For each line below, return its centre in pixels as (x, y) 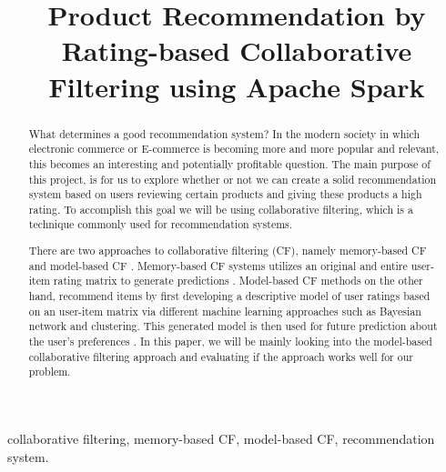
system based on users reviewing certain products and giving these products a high (225, 194)
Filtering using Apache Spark (237, 86)
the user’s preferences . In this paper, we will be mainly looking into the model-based (230, 341)
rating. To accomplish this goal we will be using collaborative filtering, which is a (221, 209)
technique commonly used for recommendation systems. (161, 224)
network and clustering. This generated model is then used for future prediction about (233, 326)
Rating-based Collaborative (237, 50)
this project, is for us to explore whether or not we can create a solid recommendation (233, 179)
